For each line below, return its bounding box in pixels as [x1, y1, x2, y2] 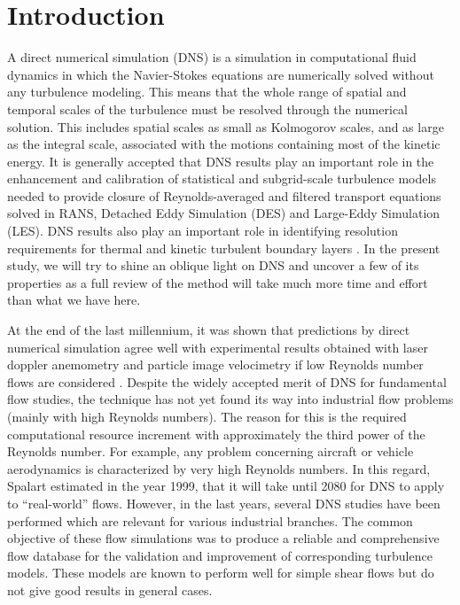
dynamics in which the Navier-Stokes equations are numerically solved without [7, 65, 434, 83]
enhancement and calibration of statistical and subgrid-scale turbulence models [7, 169, 436, 188]
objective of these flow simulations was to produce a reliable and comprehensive [7, 529, 440, 547]
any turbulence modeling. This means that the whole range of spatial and [7, 82, 407, 101]
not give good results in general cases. [7, 580, 213, 599]
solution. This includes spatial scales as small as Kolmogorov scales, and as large [7, 117, 444, 136]
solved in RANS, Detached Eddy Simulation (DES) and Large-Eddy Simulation [7, 204, 441, 222]
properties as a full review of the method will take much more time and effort [7, 273, 428, 291]
